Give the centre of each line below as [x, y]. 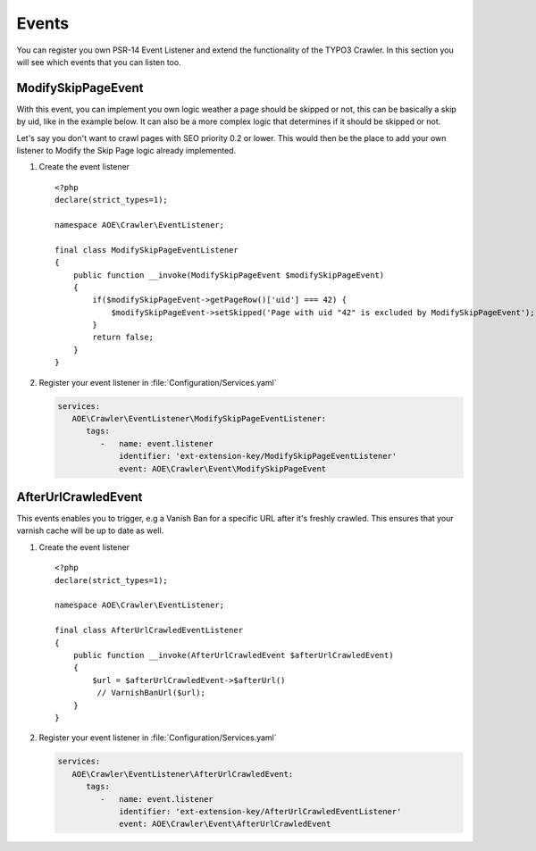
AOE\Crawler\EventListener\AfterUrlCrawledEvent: [183, 774]
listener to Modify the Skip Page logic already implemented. [126, 151]
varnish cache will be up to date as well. [90, 530]
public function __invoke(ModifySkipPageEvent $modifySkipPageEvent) [229, 275]
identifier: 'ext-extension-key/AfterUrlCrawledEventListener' [260, 811]
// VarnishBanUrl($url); [151, 693]
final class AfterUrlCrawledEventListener [149, 630]
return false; [123, 338]
